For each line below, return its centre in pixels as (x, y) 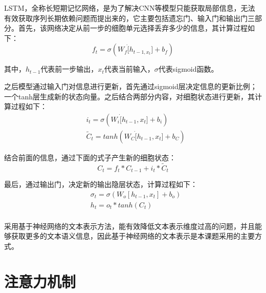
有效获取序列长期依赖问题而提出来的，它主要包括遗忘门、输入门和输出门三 (129, 18)
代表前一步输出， (69, 69)
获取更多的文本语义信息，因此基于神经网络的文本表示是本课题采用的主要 (133, 236)
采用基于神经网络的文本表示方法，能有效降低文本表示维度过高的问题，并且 (129, 226)
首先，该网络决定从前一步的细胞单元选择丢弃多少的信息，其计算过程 (133, 28)
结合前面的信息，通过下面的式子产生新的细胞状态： (90, 157)
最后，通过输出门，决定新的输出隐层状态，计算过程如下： (101, 184)
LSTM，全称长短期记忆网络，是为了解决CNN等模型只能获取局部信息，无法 (130, 8)
